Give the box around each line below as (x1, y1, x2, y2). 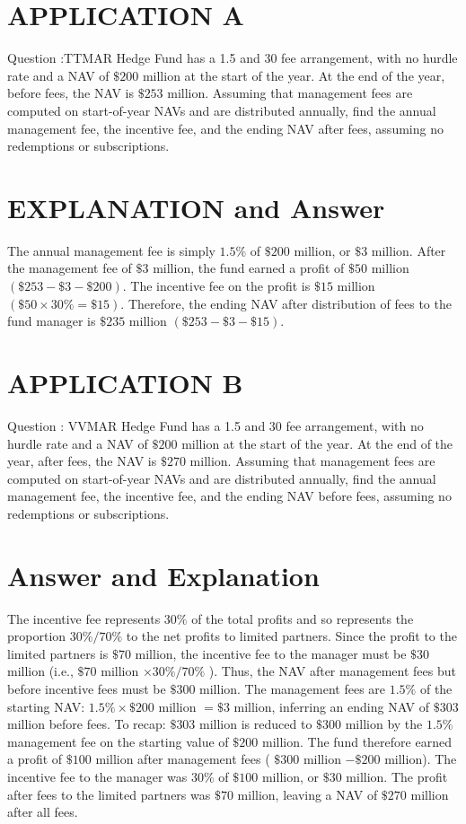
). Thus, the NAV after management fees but (208, 662, 456, 680)
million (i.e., (7, 662, 74, 680)
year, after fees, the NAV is (7, 451, 157, 470)
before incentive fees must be (7, 679, 166, 697)
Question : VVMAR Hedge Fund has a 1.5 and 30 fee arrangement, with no (7, 416, 424, 434)
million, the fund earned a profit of (153, 259, 345, 277)
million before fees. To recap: (7, 714, 166, 733)
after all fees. (7, 802, 78, 821)
